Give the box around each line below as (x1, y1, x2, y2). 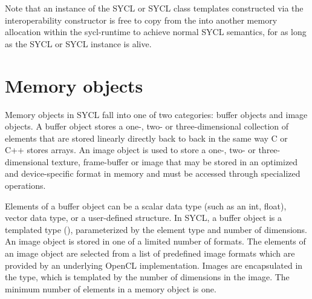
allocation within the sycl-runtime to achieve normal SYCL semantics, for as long (5, 25, 307, 38)
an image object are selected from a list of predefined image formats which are (5, 247, 295, 260)
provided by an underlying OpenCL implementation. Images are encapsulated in (5, 258, 303, 271)
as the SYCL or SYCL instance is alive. (5, 37, 152, 50)
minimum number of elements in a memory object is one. (5, 282, 216, 295)
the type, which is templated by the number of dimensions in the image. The (5, 271, 290, 283)
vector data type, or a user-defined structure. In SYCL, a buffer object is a (5, 211, 282, 224)
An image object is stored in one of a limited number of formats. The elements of (5, 235, 306, 248)
